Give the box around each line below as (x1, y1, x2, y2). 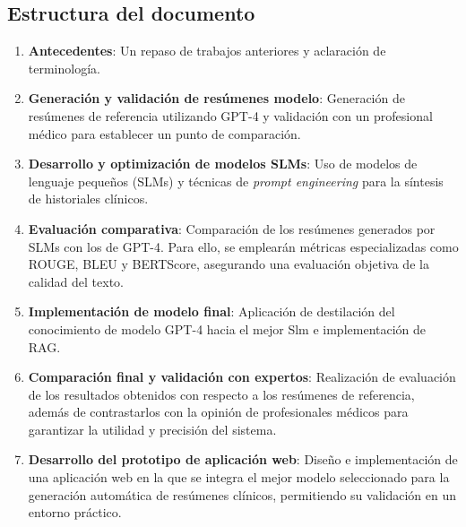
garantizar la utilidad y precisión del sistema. (28, 419, 277, 438)
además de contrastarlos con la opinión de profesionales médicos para (28, 402, 409, 421)
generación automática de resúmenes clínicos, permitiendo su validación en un (28, 485, 456, 504)
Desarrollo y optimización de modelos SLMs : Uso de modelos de (28, 154, 418, 173)
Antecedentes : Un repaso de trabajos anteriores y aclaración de (28, 41, 386, 60)
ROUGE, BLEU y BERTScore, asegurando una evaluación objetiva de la (28, 255, 429, 273)
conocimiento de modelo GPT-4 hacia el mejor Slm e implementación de (28, 319, 427, 338)
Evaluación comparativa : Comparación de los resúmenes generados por (28, 219, 436, 238)
